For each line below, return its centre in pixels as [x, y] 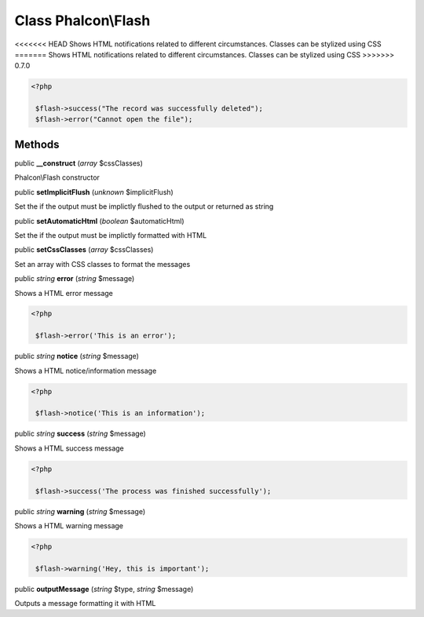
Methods [37, 144]
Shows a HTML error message [64, 293]
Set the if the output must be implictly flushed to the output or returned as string [144, 206]
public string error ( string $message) [75, 279]
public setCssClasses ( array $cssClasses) [84, 250]
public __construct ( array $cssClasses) [79, 163]
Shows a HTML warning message [69, 525]
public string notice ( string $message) [77, 356]
